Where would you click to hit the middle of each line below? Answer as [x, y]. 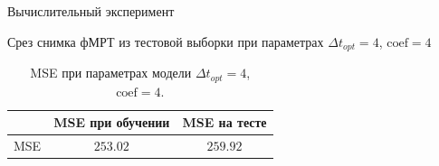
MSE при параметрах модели [111, 73]
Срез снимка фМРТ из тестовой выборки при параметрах [166, 41]
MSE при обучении [112, 122]
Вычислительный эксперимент [91, 11]
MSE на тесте [224, 122]
